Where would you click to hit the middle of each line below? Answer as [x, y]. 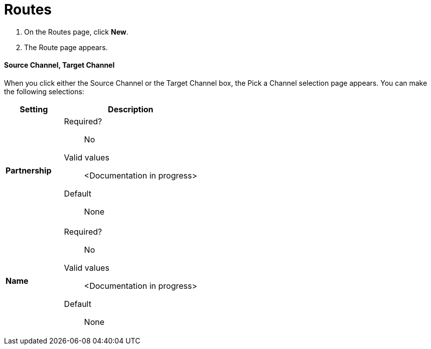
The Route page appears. [66, 47]
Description [131, 109]
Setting [34, 109]
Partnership [29, 170]
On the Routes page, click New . [76, 32]
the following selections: [44, 91]
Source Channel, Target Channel [59, 65]
